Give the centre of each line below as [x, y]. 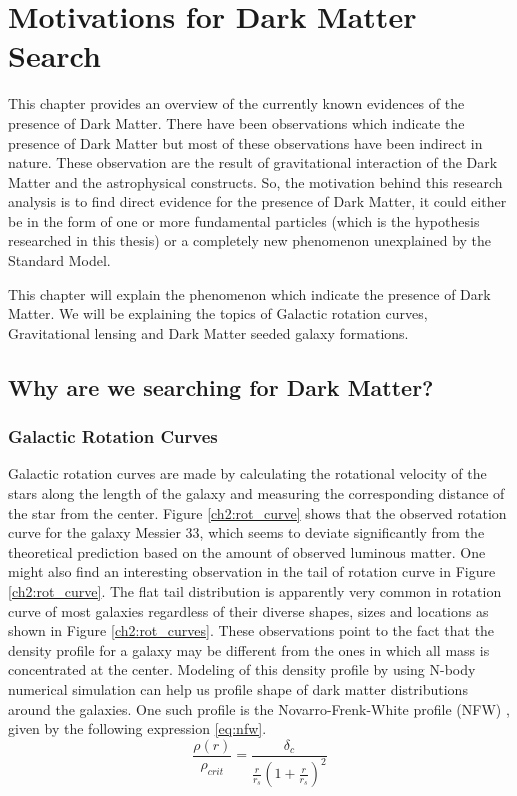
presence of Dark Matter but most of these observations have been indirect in [245, 142]
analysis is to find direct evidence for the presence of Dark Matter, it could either [257, 201]
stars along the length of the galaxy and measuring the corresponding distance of [256, 493]
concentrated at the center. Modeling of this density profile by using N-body [242, 669]
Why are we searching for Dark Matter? [221, 386]
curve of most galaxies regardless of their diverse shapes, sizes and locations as [248, 610]
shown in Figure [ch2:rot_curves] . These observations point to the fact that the [251, 630]
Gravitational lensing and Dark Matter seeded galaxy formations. [208, 332]
